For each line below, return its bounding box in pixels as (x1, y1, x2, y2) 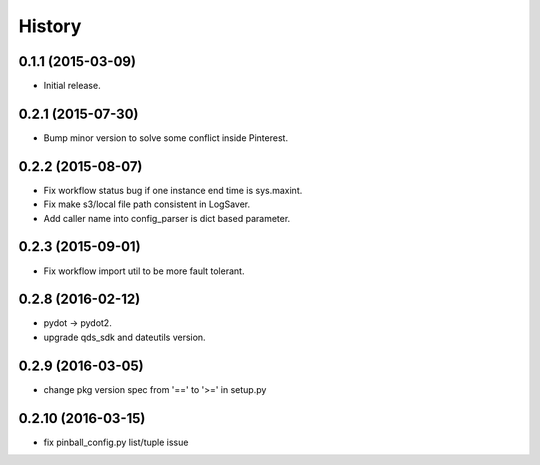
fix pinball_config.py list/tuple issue (43, 436, 189, 448)
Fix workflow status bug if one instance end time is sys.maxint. (43, 184, 303, 196)
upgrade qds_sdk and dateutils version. (43, 331, 206, 343)
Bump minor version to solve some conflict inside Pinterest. (43, 131, 289, 144)
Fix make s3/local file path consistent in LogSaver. (43, 198, 250, 210)
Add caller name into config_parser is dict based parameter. (43, 212, 291, 224)
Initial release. (43, 80, 101, 92)
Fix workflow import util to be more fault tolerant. (43, 265, 245, 277)
